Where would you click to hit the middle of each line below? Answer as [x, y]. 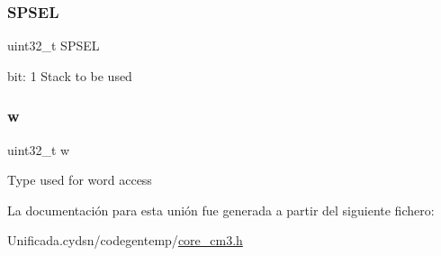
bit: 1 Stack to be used [70, 75]
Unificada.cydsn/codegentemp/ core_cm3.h [125, 240]
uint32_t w [39, 149]
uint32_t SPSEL [54, 46]
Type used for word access [80, 180]
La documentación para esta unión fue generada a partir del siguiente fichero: [221, 210]
